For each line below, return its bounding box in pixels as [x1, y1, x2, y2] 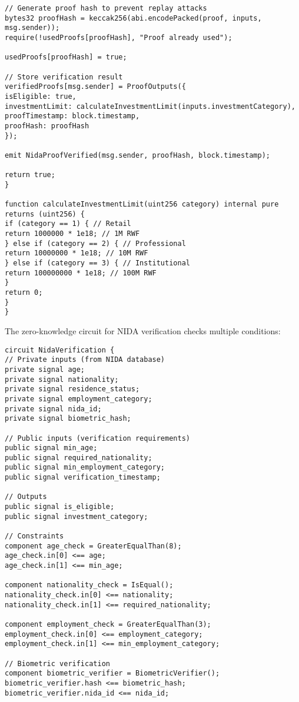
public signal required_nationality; [5, 453, 152, 462]
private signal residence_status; [5, 385, 140, 394]
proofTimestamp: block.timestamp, [5, 112, 140, 121]
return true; [5, 171, 55, 179]
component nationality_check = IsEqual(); [5, 581, 174, 590]
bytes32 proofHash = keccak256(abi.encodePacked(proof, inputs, [5, 14, 262, 22]
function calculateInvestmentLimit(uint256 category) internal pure [5, 200, 279, 209]
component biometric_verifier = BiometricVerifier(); [5, 669, 220, 678]
